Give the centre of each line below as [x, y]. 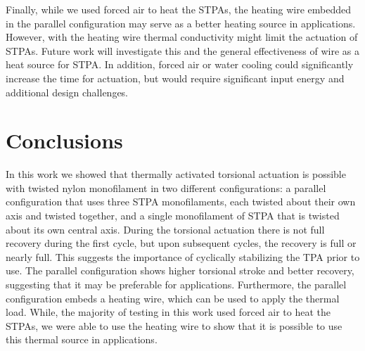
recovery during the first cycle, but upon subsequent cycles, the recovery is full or [181, 243]
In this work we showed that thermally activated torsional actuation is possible [176, 174]
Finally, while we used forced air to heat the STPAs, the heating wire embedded [179, 9]
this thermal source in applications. [82, 339]
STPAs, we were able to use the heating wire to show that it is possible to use [174, 325]
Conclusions [64, 140]
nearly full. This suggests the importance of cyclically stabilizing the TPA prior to [183, 256]
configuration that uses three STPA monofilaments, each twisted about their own [181, 202]
